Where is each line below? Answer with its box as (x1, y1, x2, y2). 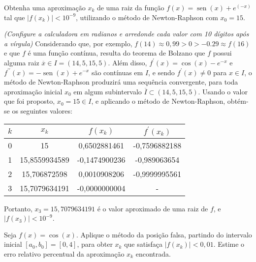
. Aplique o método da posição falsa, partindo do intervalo (76, 229, 252, 239)
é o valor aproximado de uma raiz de (97, 203, 208, 213)
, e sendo (148, 67, 175, 77)
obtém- (227, 96, 249, 106)
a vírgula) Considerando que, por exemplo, (4, 38, 132, 48)
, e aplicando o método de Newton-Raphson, (91, 96, 225, 106)
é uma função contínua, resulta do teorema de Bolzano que (28, 48, 205, 58)
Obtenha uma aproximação (4, 2, 86, 12)
